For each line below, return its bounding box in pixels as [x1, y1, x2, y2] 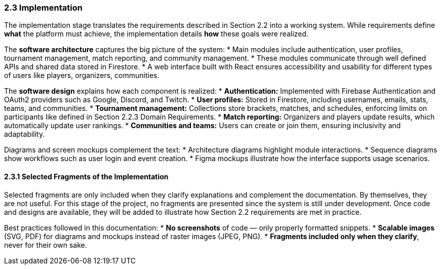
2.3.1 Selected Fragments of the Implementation [4, 172, 169, 181]
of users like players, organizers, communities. [4, 71, 159, 80]
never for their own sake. [4, 240, 87, 249]
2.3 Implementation [4, 3, 83, 13]
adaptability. [4, 130, 45, 139]
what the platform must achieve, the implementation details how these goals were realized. [4, 29, 309, 39]
